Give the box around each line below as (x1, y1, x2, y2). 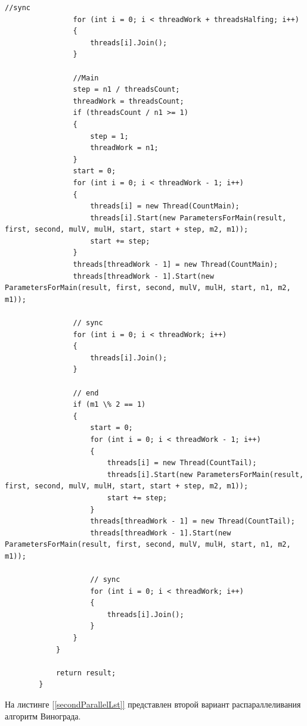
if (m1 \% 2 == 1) (73, 400, 146, 409)
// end (73, 388, 99, 397)
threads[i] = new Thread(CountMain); (90, 202, 240, 211)
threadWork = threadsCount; (73, 96, 184, 105)
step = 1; (90, 132, 129, 141)
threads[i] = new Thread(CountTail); (107, 459, 257, 468)
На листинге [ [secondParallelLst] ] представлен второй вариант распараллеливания (5, 698, 301, 711)
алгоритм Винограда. (5, 709, 81, 722)
